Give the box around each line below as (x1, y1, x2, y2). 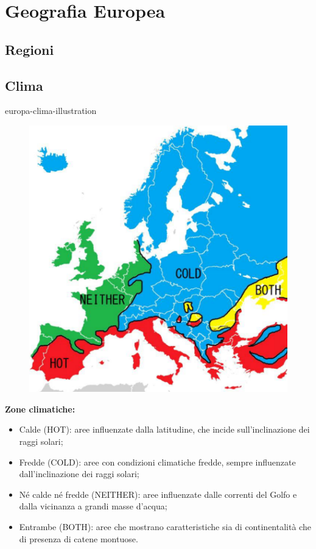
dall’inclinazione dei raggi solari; (19, 467, 139, 480)
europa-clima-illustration (5, 104, 97, 117)
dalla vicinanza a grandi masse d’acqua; (19, 500, 167, 512)
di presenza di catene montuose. (19, 532, 138, 545)
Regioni (5, 40, 54, 58)
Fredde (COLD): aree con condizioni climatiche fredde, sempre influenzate (19, 455, 296, 468)
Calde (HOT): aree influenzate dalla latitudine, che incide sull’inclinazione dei (19, 423, 310, 436)
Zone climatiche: (5, 402, 75, 415)
